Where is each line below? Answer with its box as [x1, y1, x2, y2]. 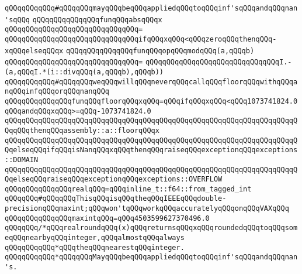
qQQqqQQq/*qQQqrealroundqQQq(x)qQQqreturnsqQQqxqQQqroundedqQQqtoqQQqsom [5, 224, 298, 232]
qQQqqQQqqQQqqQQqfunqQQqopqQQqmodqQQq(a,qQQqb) [65, 46, 255, 55]
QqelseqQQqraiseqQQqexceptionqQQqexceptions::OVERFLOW [5, 175, 223, 184]
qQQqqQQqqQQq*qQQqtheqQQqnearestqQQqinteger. [5, 243, 185, 252]
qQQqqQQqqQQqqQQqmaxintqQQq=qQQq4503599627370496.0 [5, 214, 210, 222]
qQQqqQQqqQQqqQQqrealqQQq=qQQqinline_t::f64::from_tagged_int [5, 184, 252, 193]
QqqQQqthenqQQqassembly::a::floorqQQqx [5, 126, 159, 135]
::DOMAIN [5, 155, 39, 164]
